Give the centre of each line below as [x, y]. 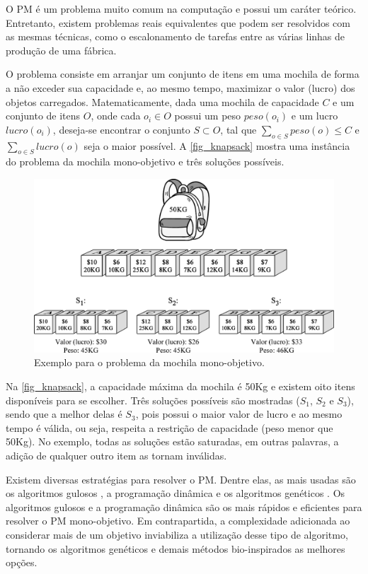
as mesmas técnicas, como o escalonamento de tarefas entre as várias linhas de [176, 36]
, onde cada [116, 116]
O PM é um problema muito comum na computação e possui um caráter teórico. [181, 8]
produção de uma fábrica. [61, 50]
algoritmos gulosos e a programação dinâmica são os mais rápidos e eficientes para [184, 506]
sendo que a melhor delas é [64, 414]
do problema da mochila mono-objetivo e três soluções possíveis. [145, 162]
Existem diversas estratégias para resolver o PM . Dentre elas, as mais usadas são [181, 479]
